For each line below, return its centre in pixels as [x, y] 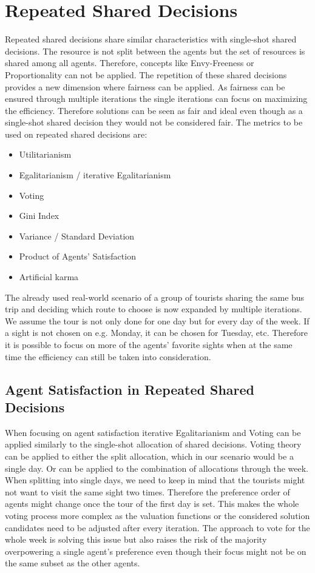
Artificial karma [49, 277]
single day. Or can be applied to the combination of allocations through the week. [157, 468]
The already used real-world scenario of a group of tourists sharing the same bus [155, 297]
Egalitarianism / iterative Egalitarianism [95, 175]
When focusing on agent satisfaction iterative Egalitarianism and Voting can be [153, 432]
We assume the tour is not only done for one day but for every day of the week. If [157, 320]
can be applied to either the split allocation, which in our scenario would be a [149, 456]
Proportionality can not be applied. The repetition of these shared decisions [146, 74]
